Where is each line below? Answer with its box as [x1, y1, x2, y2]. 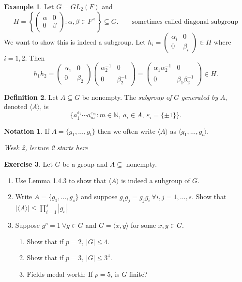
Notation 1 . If [4, 125, 49, 136]
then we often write [97, 125, 155, 136]
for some [131, 220, 156, 230]
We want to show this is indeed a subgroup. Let [4, 36, 146, 47]
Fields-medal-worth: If [27, 268, 93, 279]
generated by [181, 92, 218, 102]
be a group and [62, 159, 108, 169]
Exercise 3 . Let [4, 159, 53, 169]
